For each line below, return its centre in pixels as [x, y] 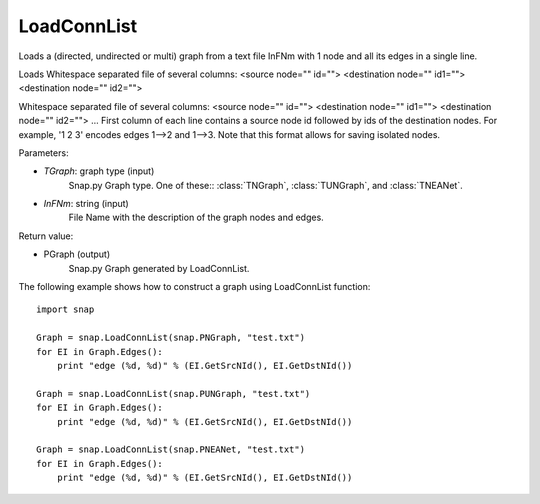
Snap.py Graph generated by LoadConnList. [159, 268]
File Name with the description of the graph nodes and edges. [196, 217]
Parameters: [43, 152]
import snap [65, 309]
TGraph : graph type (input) [99, 171]
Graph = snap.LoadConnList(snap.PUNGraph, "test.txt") [173, 393]
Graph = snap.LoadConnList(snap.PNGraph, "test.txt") [170, 338]
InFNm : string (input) [86, 204]
